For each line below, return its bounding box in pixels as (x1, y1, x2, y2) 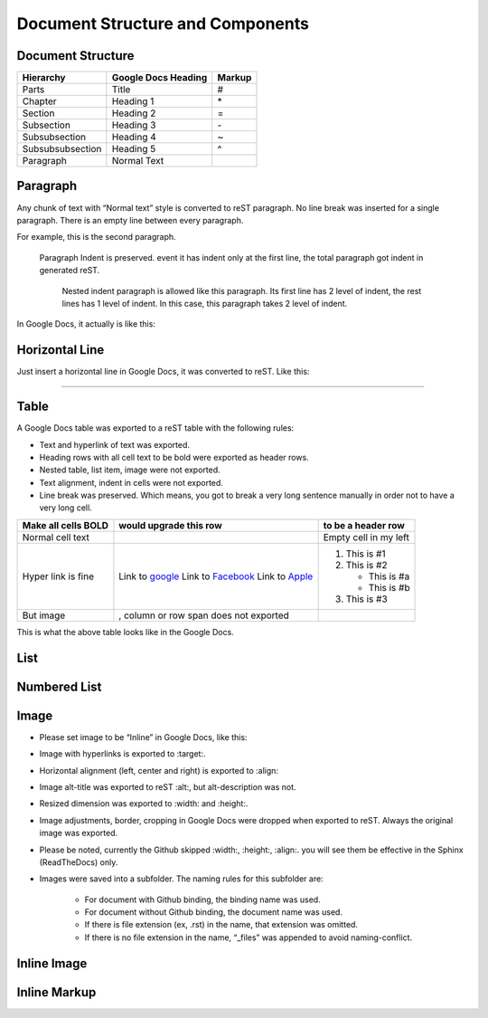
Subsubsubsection (22, 143, 102, 156)
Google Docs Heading (111, 71, 208, 84)
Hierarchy (22, 71, 66, 84)
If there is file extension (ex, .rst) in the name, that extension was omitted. (84, 919, 359, 930)
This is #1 (345, 547, 386, 560)
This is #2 (345, 558, 388, 571)
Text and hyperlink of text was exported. (39, 439, 190, 450)
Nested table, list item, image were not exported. (39, 464, 221, 475)
